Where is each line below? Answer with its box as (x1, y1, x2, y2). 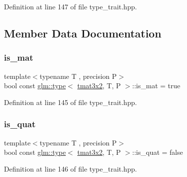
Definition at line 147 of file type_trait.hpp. (4, 1, 137, 11)
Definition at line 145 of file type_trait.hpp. (4, 97, 137, 107)
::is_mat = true (132, 80, 181, 91)
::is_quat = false (132, 147, 183, 157)
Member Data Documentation (4, 25, 162, 40)
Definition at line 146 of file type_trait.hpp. (4, 163, 137, 174)
